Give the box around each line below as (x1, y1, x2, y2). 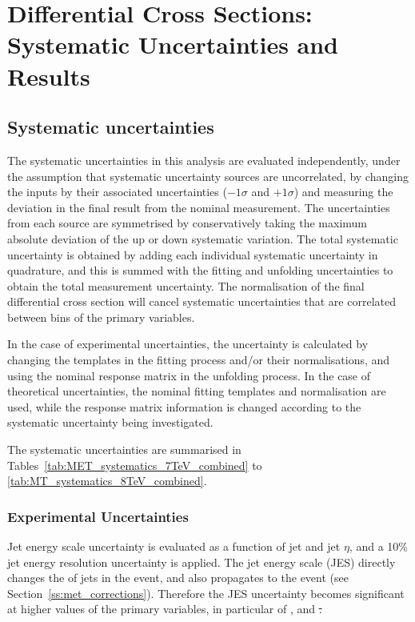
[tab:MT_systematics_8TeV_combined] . (7, 472, 207, 489)
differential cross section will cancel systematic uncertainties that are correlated (7, 293, 396, 310)
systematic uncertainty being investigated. (7, 414, 213, 431)
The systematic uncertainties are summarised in (7, 441, 241, 458)
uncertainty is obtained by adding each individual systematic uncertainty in (7, 246, 378, 263)
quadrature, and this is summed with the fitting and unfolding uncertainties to (7, 262, 393, 279)
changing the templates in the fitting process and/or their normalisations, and (7, 351, 390, 368)
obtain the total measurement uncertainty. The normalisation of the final (7, 277, 365, 294)
